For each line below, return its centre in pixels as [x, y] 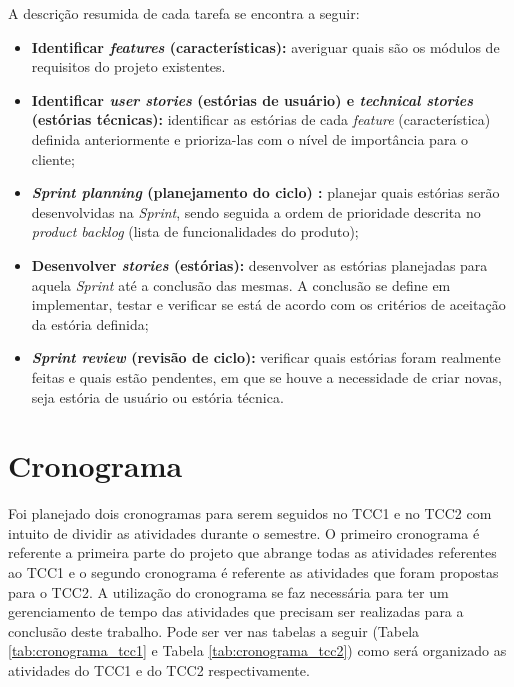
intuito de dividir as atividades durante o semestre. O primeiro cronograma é [244, 532]
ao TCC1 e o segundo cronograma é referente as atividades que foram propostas [253, 572]
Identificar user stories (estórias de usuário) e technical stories [252, 99]
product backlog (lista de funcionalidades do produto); [195, 231]
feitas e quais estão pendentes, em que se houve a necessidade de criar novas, [266, 376]
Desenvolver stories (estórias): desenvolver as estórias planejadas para [259, 264]
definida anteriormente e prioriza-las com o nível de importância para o [250, 138]
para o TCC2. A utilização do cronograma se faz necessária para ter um [228, 591]
